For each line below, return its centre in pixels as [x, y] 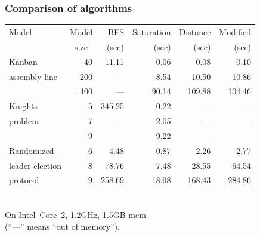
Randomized [32, 150]
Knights [23, 106]
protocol [24, 180]
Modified [235, 31]
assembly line [33, 76]
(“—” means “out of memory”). [62, 226]
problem [24, 121]
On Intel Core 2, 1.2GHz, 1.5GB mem [75, 215]
